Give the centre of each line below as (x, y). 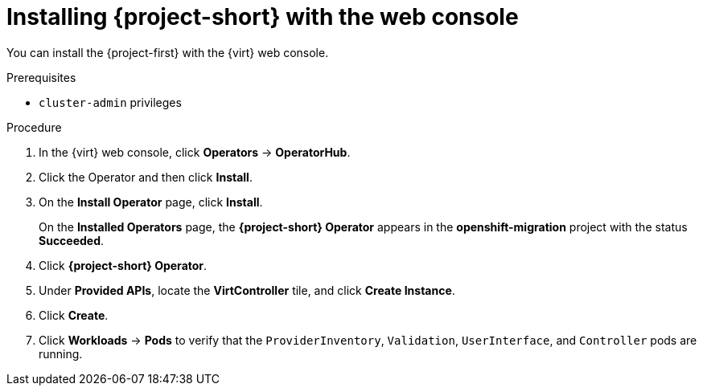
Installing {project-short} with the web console (263, 17)
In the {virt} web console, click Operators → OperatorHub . (195, 152)
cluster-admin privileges (110, 102)
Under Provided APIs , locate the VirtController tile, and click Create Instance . (247, 290)
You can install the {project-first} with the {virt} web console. (168, 52)
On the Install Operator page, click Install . (151, 202)
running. (61, 353)
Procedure (34, 127)
